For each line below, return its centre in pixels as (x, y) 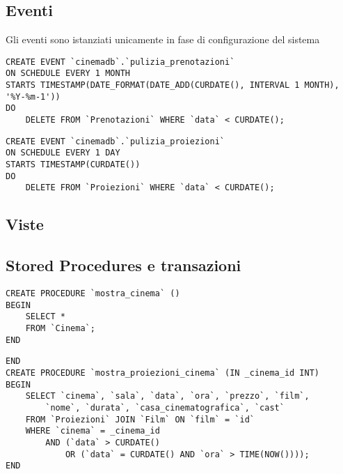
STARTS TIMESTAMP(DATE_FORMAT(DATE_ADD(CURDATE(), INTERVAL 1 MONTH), (173, 85)
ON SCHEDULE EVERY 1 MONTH (68, 74)
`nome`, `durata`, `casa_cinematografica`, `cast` (165, 407)
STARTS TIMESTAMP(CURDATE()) (73, 165)
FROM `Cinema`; (60, 328)
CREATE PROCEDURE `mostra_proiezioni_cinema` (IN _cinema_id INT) (163, 373)
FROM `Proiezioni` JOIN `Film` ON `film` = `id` (140, 419)
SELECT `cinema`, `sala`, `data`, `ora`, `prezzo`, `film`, (167, 396)
